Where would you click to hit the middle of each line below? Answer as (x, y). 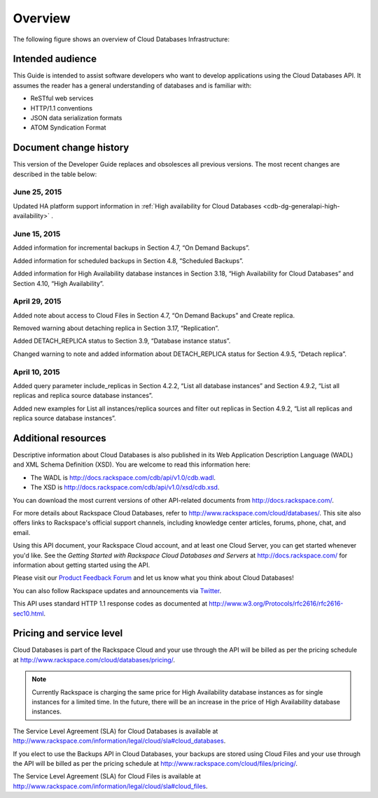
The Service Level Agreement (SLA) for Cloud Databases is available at (115, 731)
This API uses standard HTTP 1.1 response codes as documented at (110, 604)
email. (22, 532)
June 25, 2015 (37, 192)
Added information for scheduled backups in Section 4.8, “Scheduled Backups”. (128, 261)
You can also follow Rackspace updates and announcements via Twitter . (117, 590)
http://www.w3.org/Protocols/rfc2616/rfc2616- (276, 604)
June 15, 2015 (37, 234)
